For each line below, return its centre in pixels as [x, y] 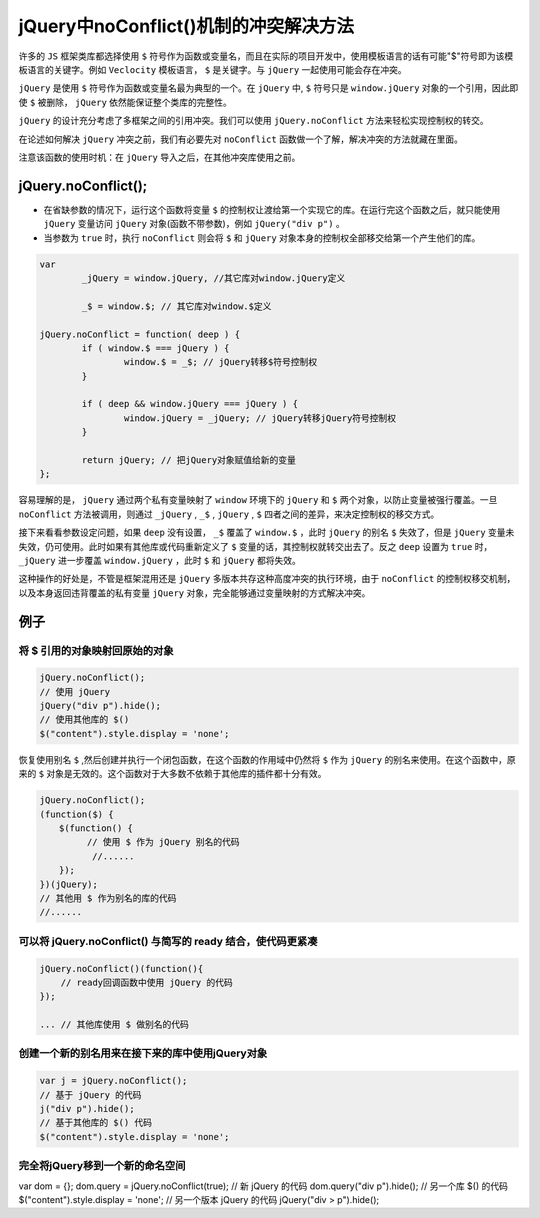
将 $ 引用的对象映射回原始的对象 [96, 650]
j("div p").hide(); [87, 1108]
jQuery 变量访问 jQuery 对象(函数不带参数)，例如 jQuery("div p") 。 [194, 224]
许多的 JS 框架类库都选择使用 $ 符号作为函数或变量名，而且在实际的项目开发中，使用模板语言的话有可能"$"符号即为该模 [266, 56]
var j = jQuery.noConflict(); [113, 1081]
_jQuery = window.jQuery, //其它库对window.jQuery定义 [213, 278]
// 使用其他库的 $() [84, 719]
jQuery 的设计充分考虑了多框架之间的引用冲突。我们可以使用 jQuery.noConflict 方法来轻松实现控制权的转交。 [253, 121]
